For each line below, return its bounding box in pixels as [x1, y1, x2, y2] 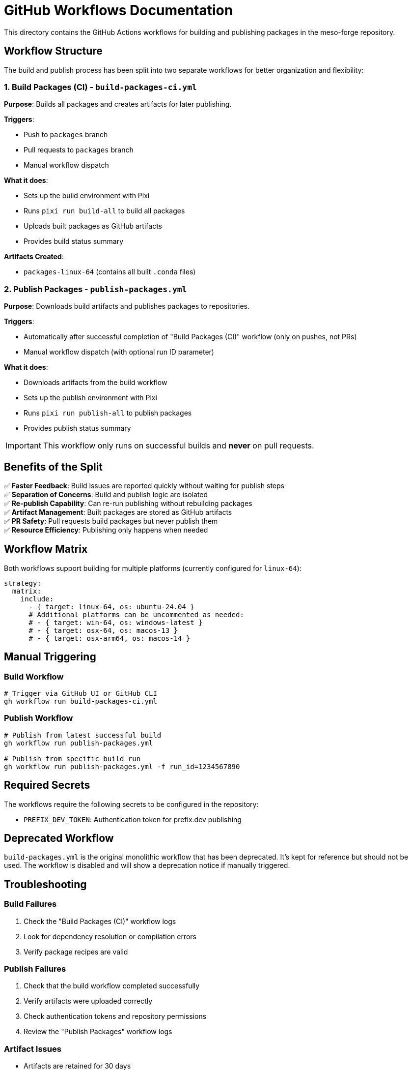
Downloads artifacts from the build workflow [24, 378, 167, 387]
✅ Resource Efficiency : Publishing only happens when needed [4, 525, 208, 534]
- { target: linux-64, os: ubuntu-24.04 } [28, 602, 194, 611]
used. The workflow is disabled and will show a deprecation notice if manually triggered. [4, 861, 290, 870]
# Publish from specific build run [4, 754, 141, 763]
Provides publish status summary [24, 424, 131, 433]
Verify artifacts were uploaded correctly [24, 997, 153, 1006]
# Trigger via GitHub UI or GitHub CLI [4, 689, 157, 697]
